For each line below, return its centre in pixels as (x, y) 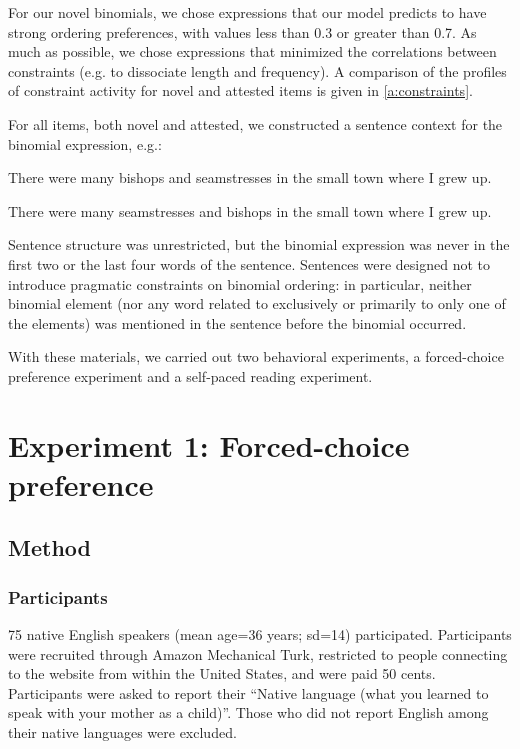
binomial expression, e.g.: (85, 143)
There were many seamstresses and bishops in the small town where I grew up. (250, 210)
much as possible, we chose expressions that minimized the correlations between (252, 51)
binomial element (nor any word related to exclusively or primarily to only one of (257, 303)
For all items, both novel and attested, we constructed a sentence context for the (255, 123)
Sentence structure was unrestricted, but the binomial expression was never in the (259, 244)
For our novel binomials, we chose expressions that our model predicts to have (247, 12)
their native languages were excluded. (122, 732)
